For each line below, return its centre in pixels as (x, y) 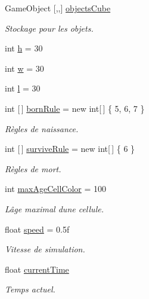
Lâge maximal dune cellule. (54, 208)
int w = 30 (24, 68)
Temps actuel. (30, 289)
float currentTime (37, 269)
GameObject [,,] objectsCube (58, 8)
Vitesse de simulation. (45, 249)
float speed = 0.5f (37, 229)
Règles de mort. (33, 168)
